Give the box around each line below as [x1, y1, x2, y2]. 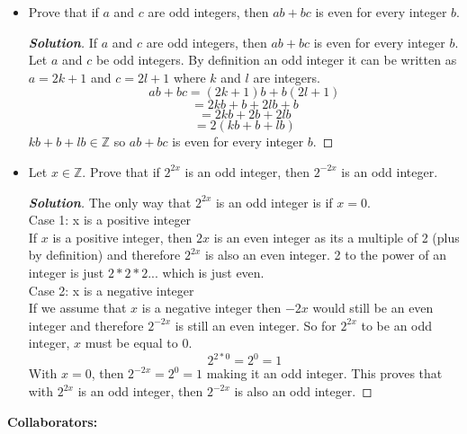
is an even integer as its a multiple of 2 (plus [213, 227, 460, 246]
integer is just [28, 262, 104, 281]
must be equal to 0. [85, 333, 193, 352]
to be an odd [361, 315, 433, 334]
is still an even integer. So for [175, 315, 337, 334]
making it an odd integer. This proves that [206, 364, 443, 383]
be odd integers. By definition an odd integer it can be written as [95, 50, 457, 69]
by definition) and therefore [28, 245, 181, 264]
